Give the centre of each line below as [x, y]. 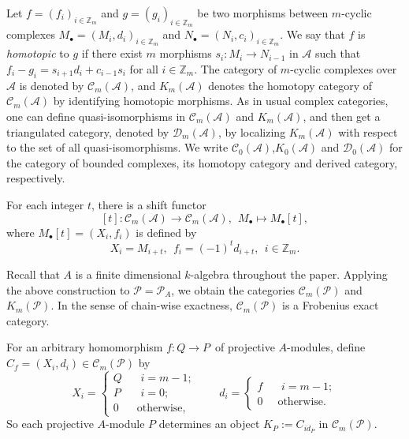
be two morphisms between [263, 13]
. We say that [312, 34]
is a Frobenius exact [331, 305]
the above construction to [68, 289]
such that [338, 53]
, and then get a [342, 116]
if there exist [112, 53]
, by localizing [252, 131]
